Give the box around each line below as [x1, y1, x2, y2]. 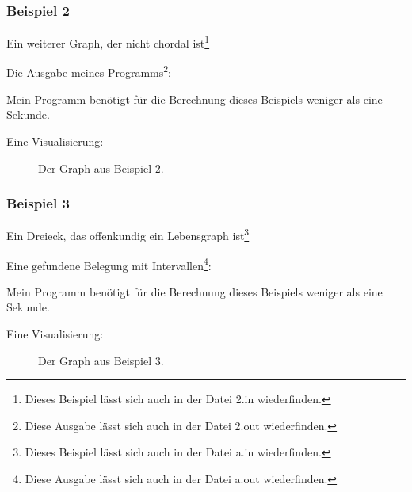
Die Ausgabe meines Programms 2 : [6, 62, 171, 81]
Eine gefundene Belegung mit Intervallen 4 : [6, 254, 212, 273]
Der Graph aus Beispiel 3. [38, 352, 164, 368]
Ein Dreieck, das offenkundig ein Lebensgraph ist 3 [6, 225, 250, 243]
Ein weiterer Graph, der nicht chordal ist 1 [6, 32, 210, 51]
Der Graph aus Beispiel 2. [38, 159, 164, 176]
